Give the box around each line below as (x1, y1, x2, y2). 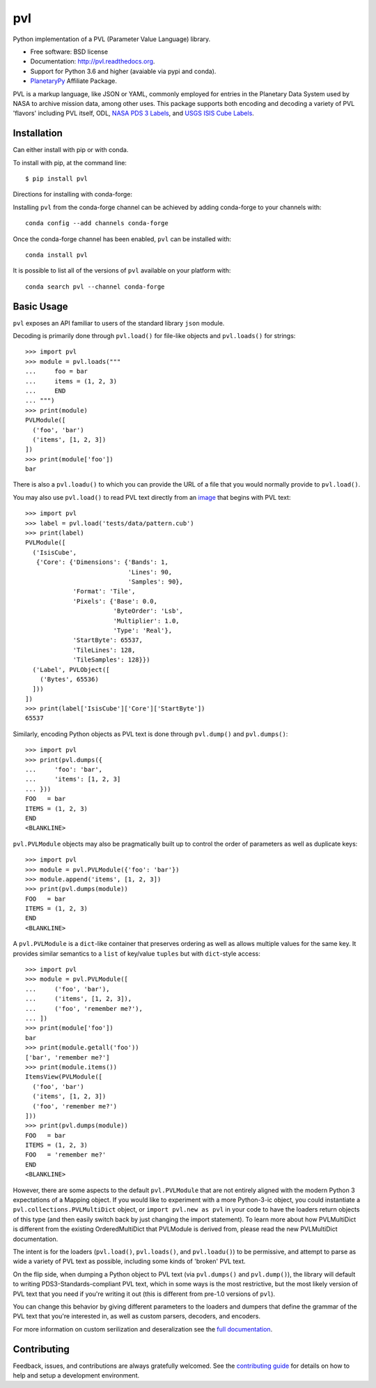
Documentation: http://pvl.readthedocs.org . (30, 57, 155, 66)
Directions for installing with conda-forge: (13, 190, 132, 199)
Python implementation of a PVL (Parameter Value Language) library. (13, 35, 211, 43)
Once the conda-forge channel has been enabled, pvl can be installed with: (13, 234, 232, 243)
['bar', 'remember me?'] (25, 1053, 110, 1061)
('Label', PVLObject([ (32, 666, 110, 673)
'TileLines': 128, (72, 646, 136, 654)
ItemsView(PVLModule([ (25, 1073, 103, 1081)
